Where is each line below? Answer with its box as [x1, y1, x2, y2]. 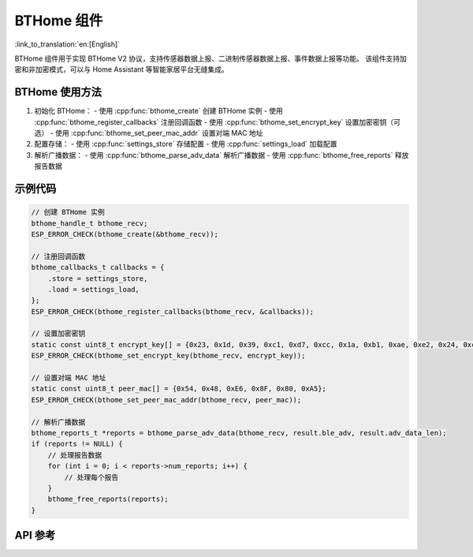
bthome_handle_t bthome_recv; [31, 219, 148, 228]
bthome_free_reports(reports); [47, 495, 169, 504]
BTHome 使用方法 [14, 85, 102, 99]
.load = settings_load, [47, 285, 140, 293]
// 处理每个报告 [64, 473, 119, 481]
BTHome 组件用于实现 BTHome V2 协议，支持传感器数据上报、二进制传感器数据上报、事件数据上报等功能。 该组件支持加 [14, 54, 408, 63]
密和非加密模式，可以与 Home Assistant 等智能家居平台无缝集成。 [14, 65, 229, 74]
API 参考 [14, 529, 56, 542]
